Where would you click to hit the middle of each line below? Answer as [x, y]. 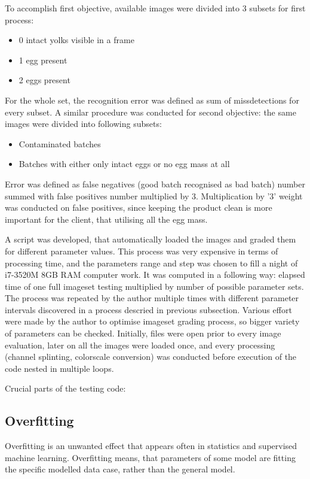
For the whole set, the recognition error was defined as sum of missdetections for [152, 100]
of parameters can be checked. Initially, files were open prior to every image [143, 333]
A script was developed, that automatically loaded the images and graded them [151, 239]
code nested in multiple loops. [59, 368]
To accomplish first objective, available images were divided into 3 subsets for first [155, 8]
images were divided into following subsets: [83, 124]
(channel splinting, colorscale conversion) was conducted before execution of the [151, 357]
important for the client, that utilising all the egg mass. [106, 219]
